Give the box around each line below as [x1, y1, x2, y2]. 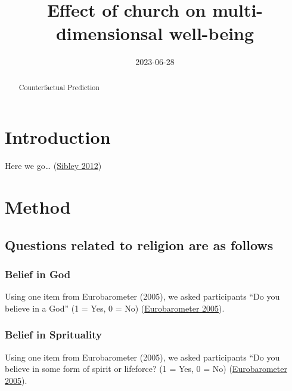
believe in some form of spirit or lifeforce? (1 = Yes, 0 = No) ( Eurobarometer [5, 362, 287, 375]
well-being [169, 21, 254, 45]
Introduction [5, 125, 111, 149]
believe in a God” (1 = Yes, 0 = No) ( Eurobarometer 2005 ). [5, 301, 225, 314]
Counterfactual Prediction [18, 82, 100, 92]
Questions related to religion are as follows [5, 235, 274, 254]
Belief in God [5, 266, 71, 281]
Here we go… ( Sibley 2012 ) [5, 159, 102, 172]
